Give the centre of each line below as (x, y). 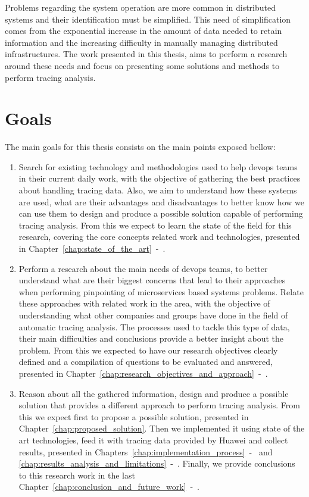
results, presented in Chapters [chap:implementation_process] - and (146, 451)
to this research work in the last (77, 475)
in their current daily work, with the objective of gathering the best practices (160, 178)
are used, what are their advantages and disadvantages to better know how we (161, 201)
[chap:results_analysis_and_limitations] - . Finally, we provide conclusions (157, 463)
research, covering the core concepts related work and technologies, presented (159, 237)
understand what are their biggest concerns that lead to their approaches (152, 280)
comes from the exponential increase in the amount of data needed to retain (143, 31)
